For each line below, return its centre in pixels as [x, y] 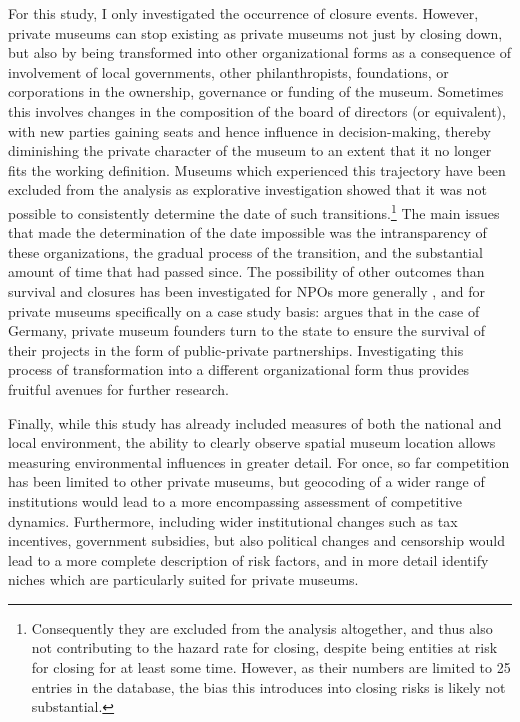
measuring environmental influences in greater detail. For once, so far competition [259, 461]
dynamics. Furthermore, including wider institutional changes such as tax [233, 520]
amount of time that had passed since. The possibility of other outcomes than [246, 271]
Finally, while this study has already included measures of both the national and [255, 422]
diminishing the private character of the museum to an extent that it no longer [250, 150]
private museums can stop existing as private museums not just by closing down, [255, 32]
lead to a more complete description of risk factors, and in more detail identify [248, 559]
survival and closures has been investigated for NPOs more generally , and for [246, 290]
